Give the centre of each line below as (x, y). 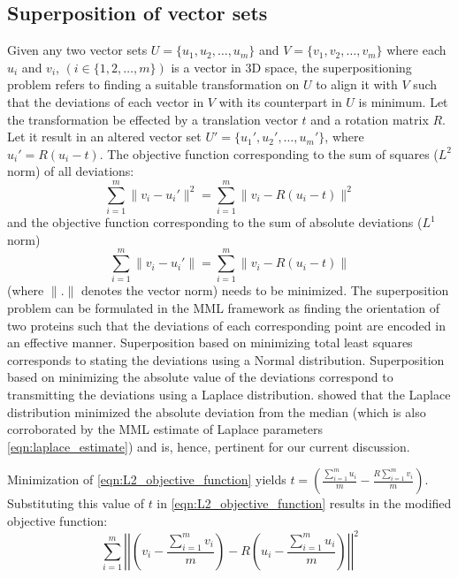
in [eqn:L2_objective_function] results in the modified (304, 503)
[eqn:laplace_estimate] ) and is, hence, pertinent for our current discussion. (209, 446)
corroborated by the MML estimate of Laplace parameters (165, 429)
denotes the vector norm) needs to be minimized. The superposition (265, 290)
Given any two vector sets (77, 50)
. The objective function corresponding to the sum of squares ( (269, 153)
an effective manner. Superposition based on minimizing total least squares (210, 342)
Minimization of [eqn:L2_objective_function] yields (147, 479)
